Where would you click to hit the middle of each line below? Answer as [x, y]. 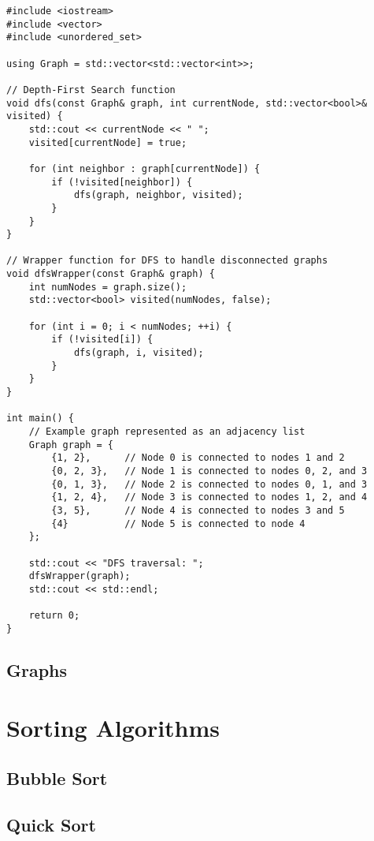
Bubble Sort [57, 778]
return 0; [54, 616]
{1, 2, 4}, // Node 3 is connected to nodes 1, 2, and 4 [209, 497]
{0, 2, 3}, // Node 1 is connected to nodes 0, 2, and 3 [209, 471]
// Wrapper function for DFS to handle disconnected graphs [167, 261]
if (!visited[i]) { [102, 340]
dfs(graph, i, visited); [139, 353]
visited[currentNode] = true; [108, 142]
